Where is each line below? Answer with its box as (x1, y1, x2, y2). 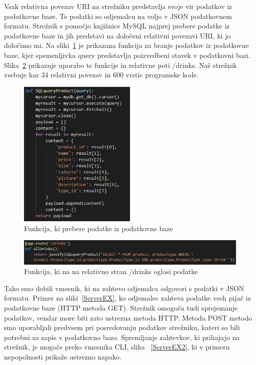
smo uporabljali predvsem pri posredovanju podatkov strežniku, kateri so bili (4, 322, 240, 333)
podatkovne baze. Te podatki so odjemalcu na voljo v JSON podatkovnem (4, 10, 232, 21)
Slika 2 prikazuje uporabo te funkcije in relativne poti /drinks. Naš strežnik (4, 59, 237, 70)
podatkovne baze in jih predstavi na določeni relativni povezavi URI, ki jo (4, 30, 231, 40)
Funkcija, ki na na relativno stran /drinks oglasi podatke (24, 266, 198, 277)
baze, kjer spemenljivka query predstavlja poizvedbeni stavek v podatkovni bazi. (4, 49, 250, 60)
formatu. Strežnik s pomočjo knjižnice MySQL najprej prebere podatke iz (4, 20, 230, 31)
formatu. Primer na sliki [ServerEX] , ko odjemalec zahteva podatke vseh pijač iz (4, 293, 251, 303)
